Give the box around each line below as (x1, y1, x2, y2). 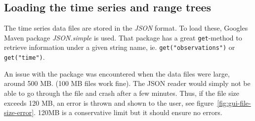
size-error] (4, 107, 34, 118)
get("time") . (4, 52, 45, 62)
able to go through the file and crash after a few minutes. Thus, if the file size (4, 87, 240, 98)
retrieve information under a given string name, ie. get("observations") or (4, 42, 235, 52)
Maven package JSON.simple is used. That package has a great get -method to (4, 32, 242, 42)
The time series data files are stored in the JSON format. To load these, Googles (4, 23, 248, 33)
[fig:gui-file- (217, 97, 251, 108)
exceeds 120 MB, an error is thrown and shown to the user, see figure (4, 97, 214, 108)
